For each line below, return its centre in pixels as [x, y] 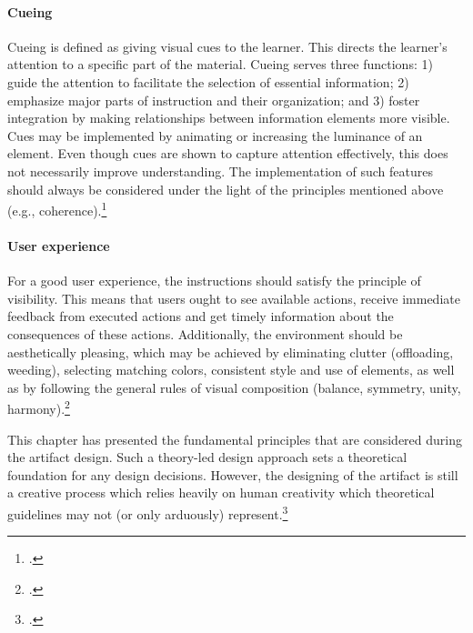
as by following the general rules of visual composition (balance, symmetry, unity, [234, 387]
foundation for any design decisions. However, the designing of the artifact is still [233, 474]
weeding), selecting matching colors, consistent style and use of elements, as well [231, 370]
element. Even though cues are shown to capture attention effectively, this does [228, 153]
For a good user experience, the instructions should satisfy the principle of [214, 281]
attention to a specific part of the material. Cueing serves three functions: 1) [220, 64]
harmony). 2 [39, 407]
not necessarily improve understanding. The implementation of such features [220, 171]
